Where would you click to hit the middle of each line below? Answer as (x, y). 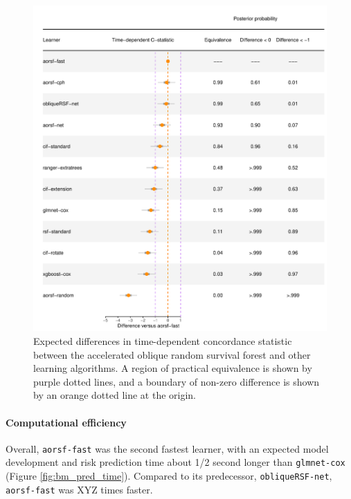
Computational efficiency (66, 422)
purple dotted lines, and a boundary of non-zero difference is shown (177, 381)
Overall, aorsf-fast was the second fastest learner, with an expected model (167, 448)
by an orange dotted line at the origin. (115, 395)
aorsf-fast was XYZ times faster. (79, 489)
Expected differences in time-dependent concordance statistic (163, 341)
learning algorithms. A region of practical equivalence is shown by (173, 368)
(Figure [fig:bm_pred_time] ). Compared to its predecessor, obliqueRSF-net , (169, 476)
